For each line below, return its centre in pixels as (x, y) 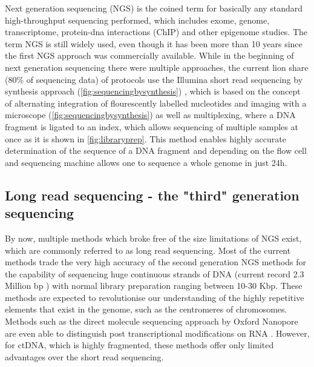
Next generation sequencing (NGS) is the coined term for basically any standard (154, 8)
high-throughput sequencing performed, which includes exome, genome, (137, 20)
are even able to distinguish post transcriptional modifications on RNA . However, (157, 333)
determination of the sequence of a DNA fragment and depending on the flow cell (156, 150)
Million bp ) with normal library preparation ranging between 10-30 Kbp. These (154, 286)
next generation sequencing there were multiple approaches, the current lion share (157, 67)
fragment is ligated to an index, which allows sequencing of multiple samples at (152, 126)
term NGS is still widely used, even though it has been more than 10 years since (154, 43)
